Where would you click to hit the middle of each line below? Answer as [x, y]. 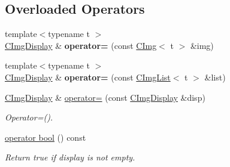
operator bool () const [46, 137]
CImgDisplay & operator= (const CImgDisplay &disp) [105, 97]
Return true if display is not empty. [70, 157]
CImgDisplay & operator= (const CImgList [88, 77]
